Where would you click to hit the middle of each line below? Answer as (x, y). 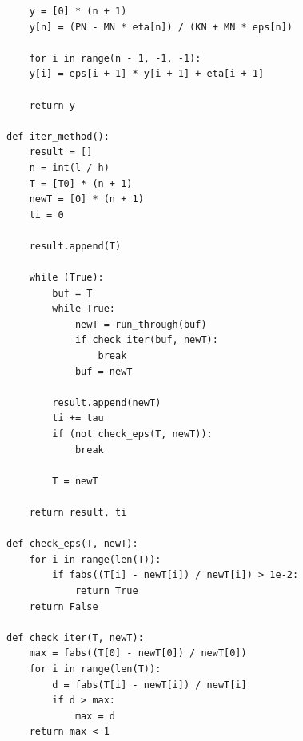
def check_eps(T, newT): (72, 544)
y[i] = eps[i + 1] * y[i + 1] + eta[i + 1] (147, 74)
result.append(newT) (107, 402)
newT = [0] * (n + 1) (86, 199)
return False (64, 606)
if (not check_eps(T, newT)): (132, 434)
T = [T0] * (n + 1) (81, 183)
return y (52, 105)
